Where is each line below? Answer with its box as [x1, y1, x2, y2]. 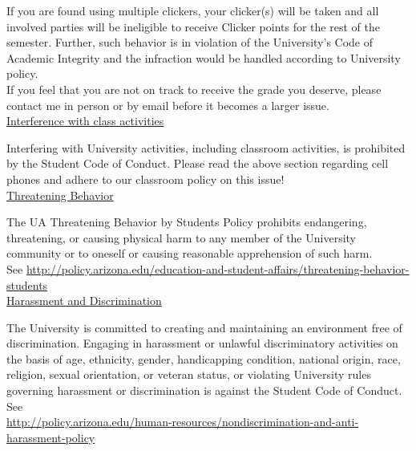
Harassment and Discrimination [6, 292, 162, 309]
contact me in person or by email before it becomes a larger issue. [6, 96, 329, 113]
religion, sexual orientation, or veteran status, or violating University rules [6, 366, 371, 383]
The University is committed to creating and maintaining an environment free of [6, 319, 402, 335]
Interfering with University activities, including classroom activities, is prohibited [6, 139, 406, 156]
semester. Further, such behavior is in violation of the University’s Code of [6, 34, 374, 51]
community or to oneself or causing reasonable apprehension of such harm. [6, 245, 373, 262]
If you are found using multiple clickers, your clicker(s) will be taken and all [6, 2, 379, 18]
